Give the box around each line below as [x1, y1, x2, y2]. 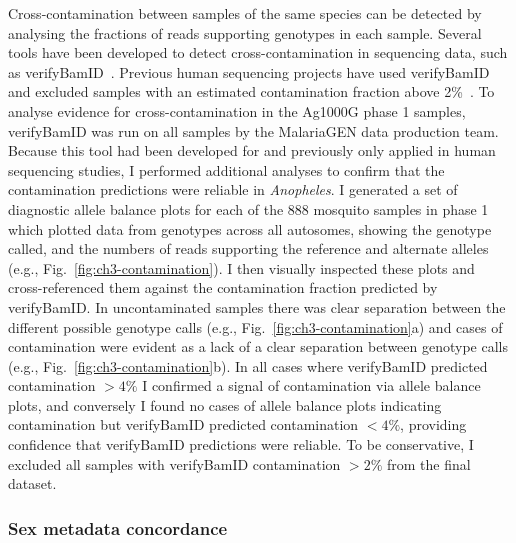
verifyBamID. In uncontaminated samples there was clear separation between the [8, 296, 506, 317]
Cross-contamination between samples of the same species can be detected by [8, 3, 482, 23]
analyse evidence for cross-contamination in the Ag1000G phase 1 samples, [8, 100, 466, 121]
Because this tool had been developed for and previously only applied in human [8, 140, 496, 161]
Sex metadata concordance [8, 515, 228, 540]
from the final [386, 453, 471, 474]
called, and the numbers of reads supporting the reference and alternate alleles [8, 238, 489, 259]
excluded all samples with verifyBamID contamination [8, 453, 341, 474]
